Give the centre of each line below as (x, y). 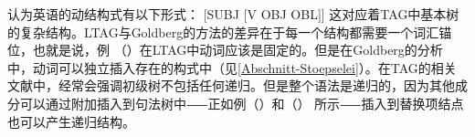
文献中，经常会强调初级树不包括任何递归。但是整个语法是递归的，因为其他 (231, 85)
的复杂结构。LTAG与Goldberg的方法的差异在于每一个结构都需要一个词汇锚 (230, 32)
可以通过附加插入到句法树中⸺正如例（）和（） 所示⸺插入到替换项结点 (242, 103)
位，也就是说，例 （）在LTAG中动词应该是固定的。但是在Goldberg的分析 (225, 50)
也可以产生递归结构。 (71, 121)
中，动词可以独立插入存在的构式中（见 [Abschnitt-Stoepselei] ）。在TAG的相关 (232, 67)
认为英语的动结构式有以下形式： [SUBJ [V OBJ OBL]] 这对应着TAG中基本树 (233, 14)
